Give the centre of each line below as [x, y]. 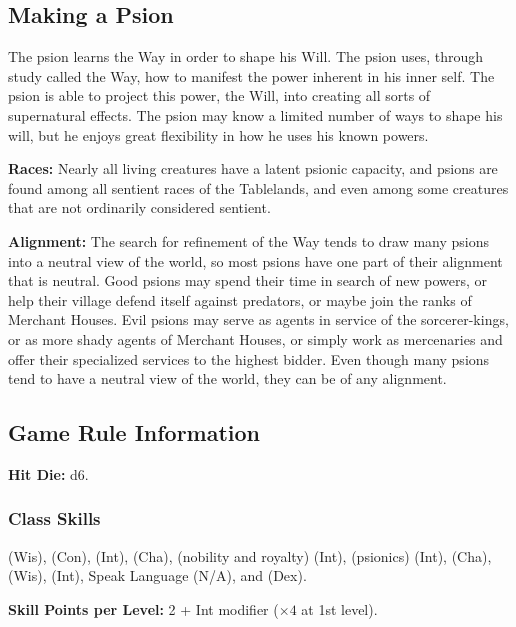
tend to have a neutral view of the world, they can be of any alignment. [227, 378]
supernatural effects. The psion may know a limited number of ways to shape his [255, 114]
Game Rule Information [134, 432]
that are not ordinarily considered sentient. [139, 207]
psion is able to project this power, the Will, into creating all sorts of [219, 95]
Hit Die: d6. [48, 473]
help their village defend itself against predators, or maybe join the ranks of [240, 299]
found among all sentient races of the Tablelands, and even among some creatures [258, 187]
